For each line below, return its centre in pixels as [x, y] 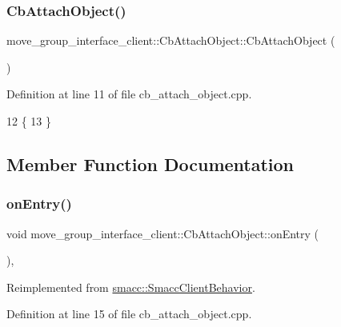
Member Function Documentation [150, 163]
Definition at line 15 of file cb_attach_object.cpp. [129, 314]
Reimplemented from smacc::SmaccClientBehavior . [131, 287]
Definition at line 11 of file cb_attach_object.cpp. [129, 94]
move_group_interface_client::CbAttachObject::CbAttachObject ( [171, 40]
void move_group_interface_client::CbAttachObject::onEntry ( [163, 233]
